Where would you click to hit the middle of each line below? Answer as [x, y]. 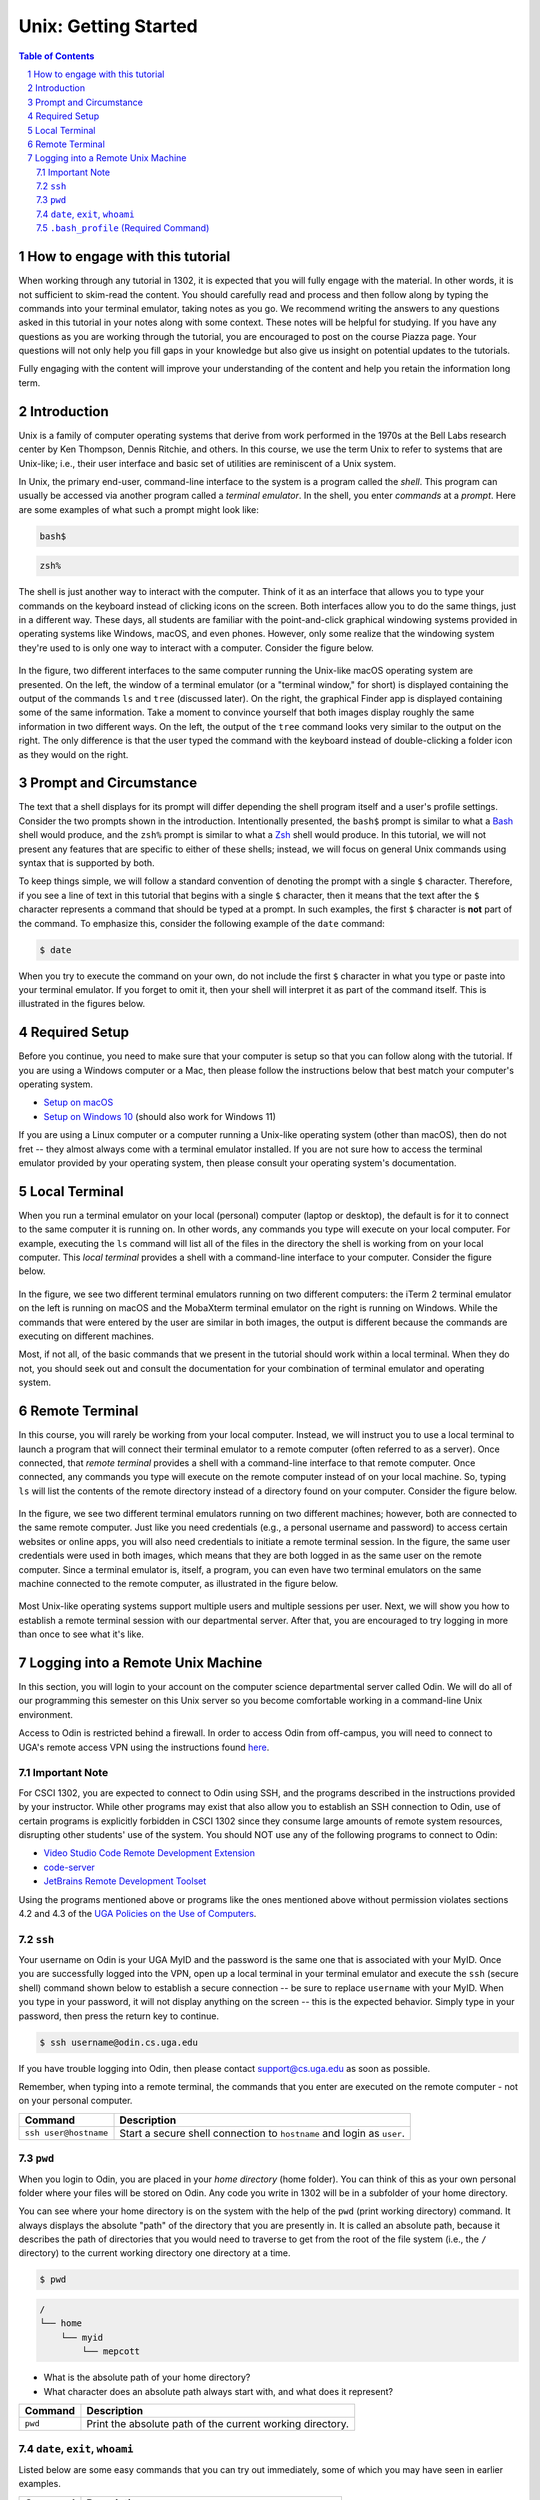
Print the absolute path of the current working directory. [218, 2423]
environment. [46, 1714]
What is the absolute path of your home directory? [147, 2377]
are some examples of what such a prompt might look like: [139, 509]
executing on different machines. [86, 1336]
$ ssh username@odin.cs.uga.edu [119, 2042]
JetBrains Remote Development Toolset [125, 1881]
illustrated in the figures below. [81, 1004]
